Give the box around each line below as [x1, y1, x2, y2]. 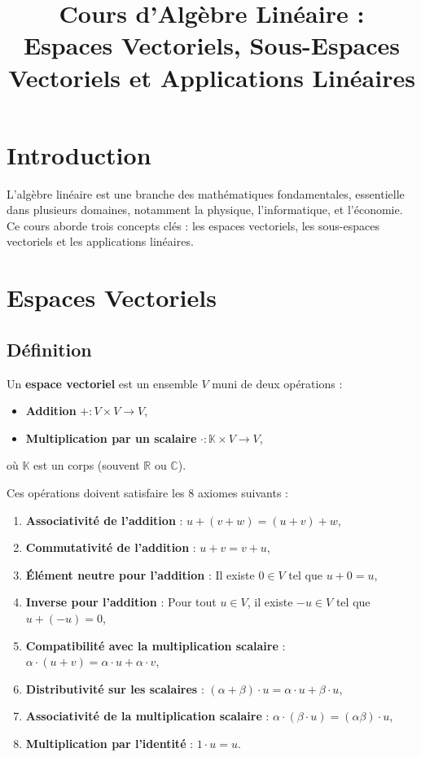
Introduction [7, 138, 151, 171]
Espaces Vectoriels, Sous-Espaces [23, 28, 401, 62]
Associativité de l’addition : [25, 511, 183, 528]
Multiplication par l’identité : [25, 734, 194, 751]
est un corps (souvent [33, 457, 140, 474]
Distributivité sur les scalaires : [25, 680, 204, 697]
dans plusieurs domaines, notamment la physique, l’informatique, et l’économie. [7, 201, 403, 218]
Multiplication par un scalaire [25, 429, 197, 446]
